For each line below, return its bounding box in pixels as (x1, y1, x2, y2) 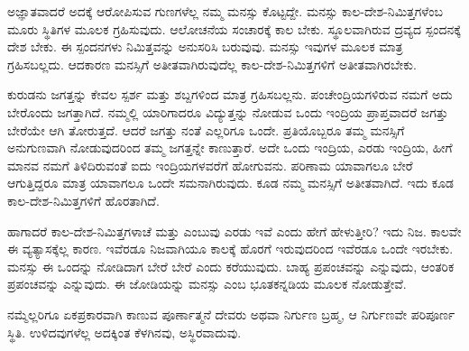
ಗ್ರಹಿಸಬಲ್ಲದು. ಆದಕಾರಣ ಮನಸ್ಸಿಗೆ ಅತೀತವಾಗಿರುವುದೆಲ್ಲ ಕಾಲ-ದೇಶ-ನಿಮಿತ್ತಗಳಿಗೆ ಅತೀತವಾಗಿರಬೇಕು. (7, 54, 417, 73)
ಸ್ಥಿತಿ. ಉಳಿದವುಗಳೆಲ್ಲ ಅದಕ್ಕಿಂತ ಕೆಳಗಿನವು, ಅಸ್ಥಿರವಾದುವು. (7, 322, 242, 341)
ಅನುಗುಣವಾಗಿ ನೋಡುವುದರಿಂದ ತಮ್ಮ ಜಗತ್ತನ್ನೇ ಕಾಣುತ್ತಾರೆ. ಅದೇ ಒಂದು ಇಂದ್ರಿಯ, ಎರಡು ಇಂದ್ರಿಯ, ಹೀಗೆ (7, 138, 453, 157)
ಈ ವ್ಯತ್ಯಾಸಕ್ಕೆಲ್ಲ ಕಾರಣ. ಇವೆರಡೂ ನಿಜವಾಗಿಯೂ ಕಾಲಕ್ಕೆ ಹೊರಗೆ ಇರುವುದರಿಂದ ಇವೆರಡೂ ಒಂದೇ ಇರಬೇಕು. (7, 239, 454, 258)
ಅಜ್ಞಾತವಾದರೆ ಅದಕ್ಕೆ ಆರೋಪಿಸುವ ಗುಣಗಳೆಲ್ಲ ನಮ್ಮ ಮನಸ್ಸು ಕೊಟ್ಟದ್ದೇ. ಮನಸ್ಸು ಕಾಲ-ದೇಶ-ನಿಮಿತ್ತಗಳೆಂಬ (7, 2, 444, 20)
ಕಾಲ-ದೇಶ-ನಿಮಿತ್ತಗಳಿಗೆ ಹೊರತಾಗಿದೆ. (7, 190, 160, 209)
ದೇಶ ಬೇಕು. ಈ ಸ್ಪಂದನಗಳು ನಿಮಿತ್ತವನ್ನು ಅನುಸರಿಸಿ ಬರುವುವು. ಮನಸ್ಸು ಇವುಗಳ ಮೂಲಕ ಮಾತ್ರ (7, 37, 403, 56)
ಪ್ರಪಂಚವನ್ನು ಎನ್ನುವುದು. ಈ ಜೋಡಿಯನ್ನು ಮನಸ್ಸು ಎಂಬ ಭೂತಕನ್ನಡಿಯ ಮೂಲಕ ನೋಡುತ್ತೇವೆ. (7, 274, 407, 293)
